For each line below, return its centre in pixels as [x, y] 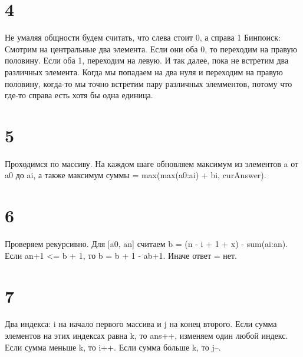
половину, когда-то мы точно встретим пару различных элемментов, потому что [149, 83]
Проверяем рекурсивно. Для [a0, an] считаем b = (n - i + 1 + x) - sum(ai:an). [146, 244]
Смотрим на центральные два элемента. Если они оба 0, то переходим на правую [151, 49]
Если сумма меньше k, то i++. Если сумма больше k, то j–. [113, 347]
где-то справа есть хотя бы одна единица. [79, 95]
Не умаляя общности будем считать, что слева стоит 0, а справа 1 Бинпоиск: [143, 37]
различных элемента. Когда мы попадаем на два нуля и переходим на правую [144, 71]
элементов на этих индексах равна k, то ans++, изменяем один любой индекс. [146, 336]
